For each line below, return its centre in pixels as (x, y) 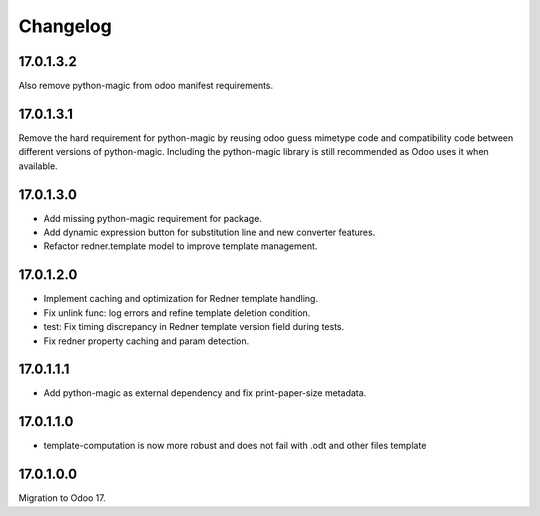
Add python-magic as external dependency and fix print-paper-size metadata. (205, 393)
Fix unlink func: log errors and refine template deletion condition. (177, 312)
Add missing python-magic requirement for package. (152, 218)
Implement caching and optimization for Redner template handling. (181, 299)
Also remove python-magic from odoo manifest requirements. (146, 86)
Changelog (65, 26)
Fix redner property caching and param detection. (146, 341)
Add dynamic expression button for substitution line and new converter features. (209, 232)
